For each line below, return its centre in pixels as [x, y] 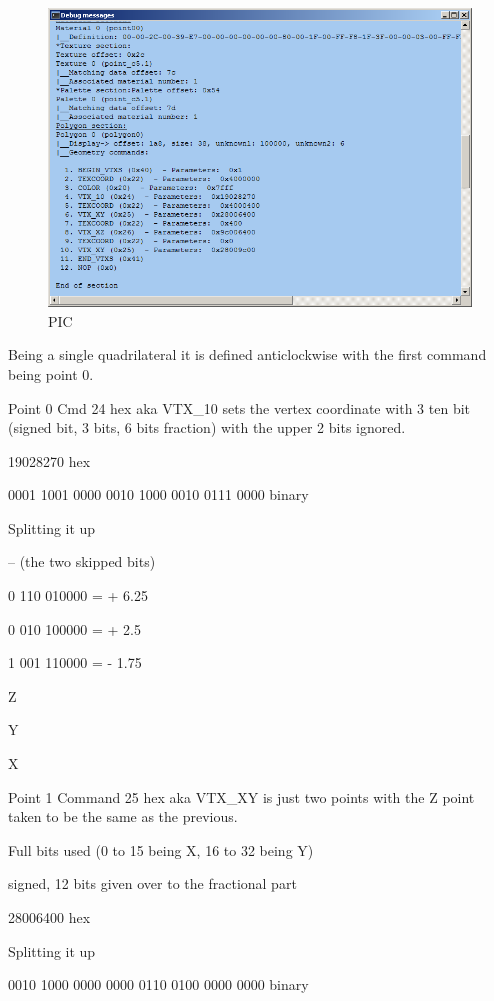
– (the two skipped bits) [82, 561]
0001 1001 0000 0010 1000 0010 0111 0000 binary [158, 494]
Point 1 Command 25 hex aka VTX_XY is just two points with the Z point [241, 796]
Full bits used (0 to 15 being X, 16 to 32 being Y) [161, 849]
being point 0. [51, 373]
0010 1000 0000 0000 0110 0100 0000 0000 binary [158, 984]
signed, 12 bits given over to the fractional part [152, 883]
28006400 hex [49, 917]
